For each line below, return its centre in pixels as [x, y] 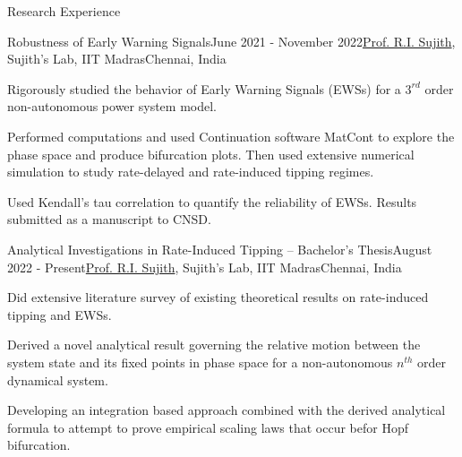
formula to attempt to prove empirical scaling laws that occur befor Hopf [208, 427]
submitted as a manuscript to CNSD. [109, 219]
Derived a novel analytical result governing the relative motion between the [214, 345]
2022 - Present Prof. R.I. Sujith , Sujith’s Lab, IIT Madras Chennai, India [205, 267]
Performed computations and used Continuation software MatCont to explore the [231, 136]
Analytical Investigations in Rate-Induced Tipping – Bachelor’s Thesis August [220, 249]
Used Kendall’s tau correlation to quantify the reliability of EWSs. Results [212, 201]
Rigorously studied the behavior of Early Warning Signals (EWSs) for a [204, 88]
